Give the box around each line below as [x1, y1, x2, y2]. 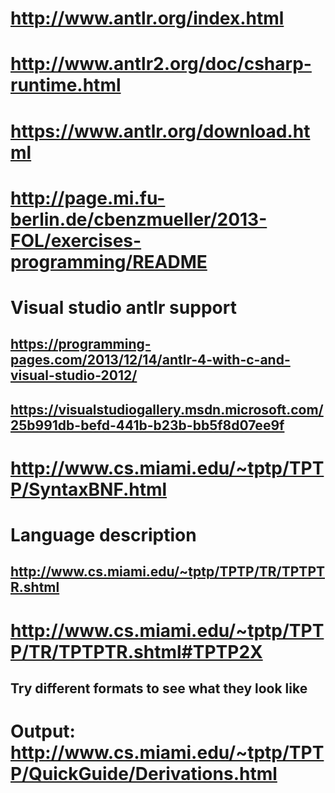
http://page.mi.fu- [10, 187, 166, 209]
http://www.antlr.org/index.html [10, 7, 285, 30]
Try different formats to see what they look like [10, 680, 308, 697]
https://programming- [10, 336, 152, 353]
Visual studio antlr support [10, 296, 237, 319]
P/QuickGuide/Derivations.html [10, 763, 278, 786]
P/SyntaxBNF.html [10, 478, 168, 501]
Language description [10, 524, 197, 547]
